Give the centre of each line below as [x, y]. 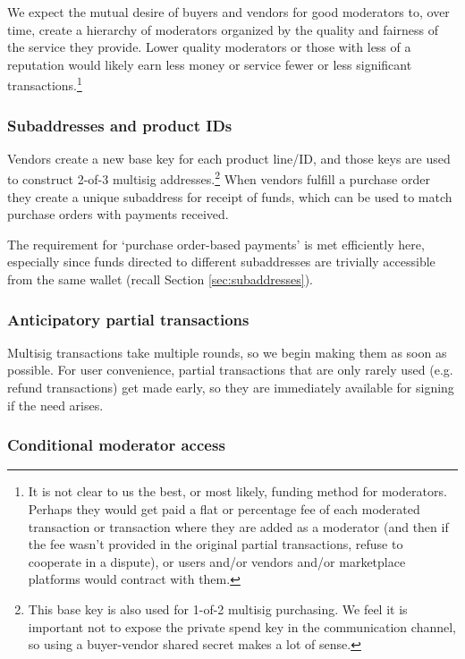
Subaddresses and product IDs [120, 125]
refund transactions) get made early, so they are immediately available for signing [231, 388]
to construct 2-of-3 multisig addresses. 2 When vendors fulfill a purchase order [219, 178]
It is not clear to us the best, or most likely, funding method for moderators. [237, 491]
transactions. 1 [45, 84]
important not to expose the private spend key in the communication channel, [242, 626]
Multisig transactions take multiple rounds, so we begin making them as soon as [227, 352]
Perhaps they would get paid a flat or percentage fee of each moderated [224, 509]
